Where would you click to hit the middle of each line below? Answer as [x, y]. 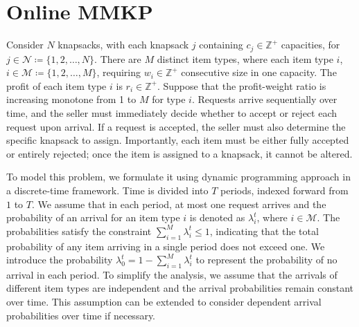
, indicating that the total [264, 231]
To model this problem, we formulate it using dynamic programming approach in [178, 177]
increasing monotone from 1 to [71, 99]
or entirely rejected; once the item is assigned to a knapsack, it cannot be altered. [179, 153]
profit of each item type [56, 85]
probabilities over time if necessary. [81, 315]
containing [221, 45]
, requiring [119, 72]
